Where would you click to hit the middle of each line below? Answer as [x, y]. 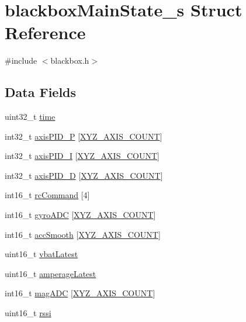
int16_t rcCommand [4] [47, 195]
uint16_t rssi [28, 313]
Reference [45, 32]
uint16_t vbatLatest [41, 254]
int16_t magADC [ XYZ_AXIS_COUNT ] [80, 293]
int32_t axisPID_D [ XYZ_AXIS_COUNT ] [84, 175]
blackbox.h [70, 60]
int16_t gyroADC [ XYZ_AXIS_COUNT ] [80, 215]
